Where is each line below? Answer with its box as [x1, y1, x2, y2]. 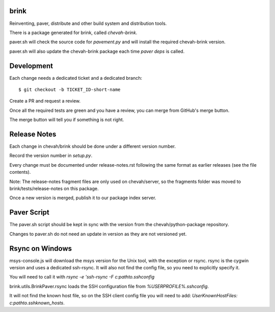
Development [9, 61, 53, 70]
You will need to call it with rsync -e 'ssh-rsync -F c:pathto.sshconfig [9, 274, 155, 280]
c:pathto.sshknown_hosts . [9, 300, 65, 306]
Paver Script [9, 208, 49, 217]
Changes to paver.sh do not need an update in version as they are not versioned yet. [9, 231, 187, 237]
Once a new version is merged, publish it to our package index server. [9, 195, 156, 201]
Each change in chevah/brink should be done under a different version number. [9, 143, 176, 149]
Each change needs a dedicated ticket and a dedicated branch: [9, 75, 143, 81]
